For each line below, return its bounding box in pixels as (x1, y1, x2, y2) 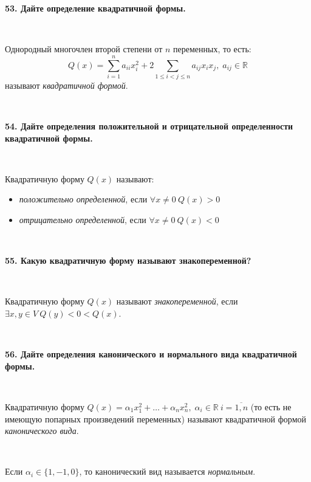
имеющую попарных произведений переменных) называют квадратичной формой (5, 412, 306, 425)
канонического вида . (5, 424, 79, 437)
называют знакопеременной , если (116, 295, 238, 308)
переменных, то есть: (173, 43, 251, 55)
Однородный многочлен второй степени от (5, 43, 163, 55)
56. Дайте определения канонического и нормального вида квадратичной (5, 348, 297, 360)
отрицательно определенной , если (19, 213, 146, 226)
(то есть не (250, 401, 292, 413)
